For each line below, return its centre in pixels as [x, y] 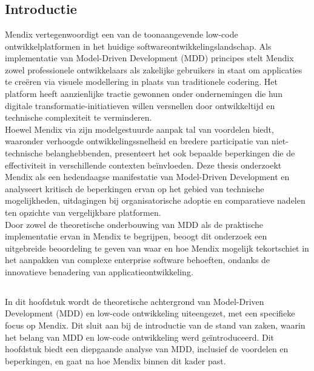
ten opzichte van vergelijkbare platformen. [83, 212]
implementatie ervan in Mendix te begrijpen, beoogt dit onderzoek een [136, 236]
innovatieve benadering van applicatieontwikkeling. [99, 271]
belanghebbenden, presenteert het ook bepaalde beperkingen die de [170, 152]
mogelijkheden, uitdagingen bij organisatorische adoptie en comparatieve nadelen [155, 200]
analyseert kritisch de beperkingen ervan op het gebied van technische [135, 188]
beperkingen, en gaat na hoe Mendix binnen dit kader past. [115, 360]
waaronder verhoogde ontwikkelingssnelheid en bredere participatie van [137, 141]
